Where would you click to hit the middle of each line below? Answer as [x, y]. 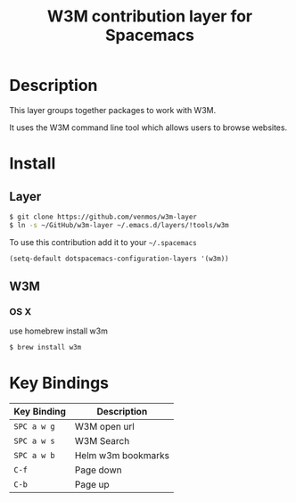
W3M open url [105, 427]
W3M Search [102, 441]
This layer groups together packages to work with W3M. [113, 110]
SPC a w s [34, 441]
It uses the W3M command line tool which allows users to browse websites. [148, 128]
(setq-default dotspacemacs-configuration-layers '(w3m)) [119, 259]
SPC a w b [34, 456]
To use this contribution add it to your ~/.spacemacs [103, 242]
